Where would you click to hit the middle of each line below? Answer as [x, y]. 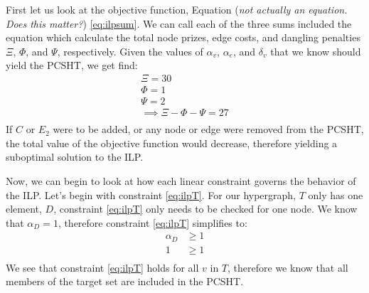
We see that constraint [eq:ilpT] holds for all [102, 267]
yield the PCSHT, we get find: [72, 65]
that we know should [316, 51]
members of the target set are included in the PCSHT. [125, 281]
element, [24, 209]
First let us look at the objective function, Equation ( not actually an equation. [177, 9]
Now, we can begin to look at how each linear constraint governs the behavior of [181, 180]
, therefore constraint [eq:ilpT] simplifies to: [153, 222]
